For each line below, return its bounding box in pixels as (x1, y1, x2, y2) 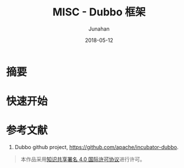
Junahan (88, 25, 110, 32)
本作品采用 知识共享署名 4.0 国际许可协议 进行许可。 (20, 156, 146, 163)
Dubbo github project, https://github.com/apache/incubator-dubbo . (14, 144, 179, 151)
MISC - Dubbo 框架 (52, 5, 146, 19)
